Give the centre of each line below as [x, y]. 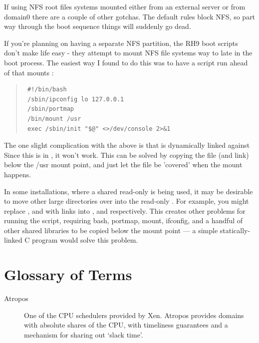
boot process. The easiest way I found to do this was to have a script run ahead [126, 62]
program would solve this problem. [85, 240]
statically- [235, 230]
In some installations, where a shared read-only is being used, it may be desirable [129, 191]
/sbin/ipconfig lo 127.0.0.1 [76, 99]
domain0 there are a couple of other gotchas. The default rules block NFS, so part [130, 16]
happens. [18, 174]
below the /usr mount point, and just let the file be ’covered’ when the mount [123, 165]
